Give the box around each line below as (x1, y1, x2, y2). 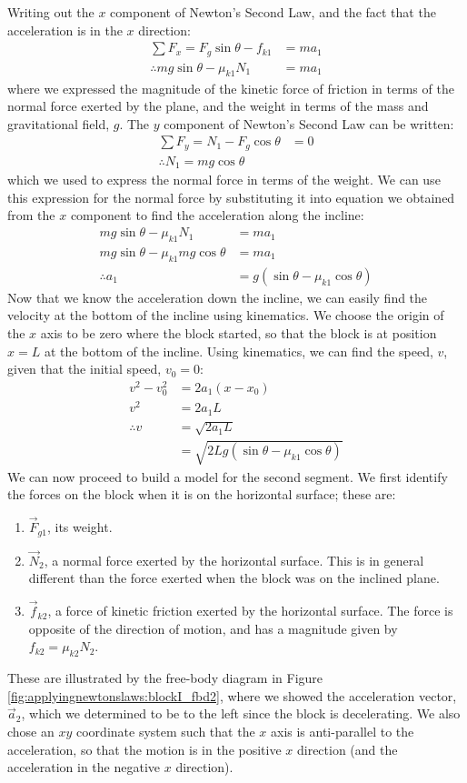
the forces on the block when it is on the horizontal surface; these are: (7, 485, 396, 504)
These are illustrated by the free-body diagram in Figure (7, 668, 323, 688)
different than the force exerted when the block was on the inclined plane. (28, 568, 440, 587)
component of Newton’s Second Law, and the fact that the (110, 3, 436, 21)
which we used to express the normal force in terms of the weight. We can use (7, 170, 441, 189)
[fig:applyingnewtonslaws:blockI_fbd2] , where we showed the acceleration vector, (7, 686, 457, 705)
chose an (7, 721, 55, 740)
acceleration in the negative (7, 758, 161, 777)
